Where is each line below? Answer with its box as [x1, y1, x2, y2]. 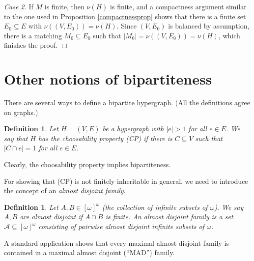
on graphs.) [4, 107, 38, 117]
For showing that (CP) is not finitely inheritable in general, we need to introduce [4, 175, 248, 186]
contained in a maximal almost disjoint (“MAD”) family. [4, 247, 175, 258]
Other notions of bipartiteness [4, 69, 212, 89]
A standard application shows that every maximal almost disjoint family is [4, 237, 229, 248]
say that [4, 133, 28, 143]
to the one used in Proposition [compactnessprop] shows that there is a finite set [4, 11, 246, 21]
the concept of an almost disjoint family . [4, 185, 126, 196]
